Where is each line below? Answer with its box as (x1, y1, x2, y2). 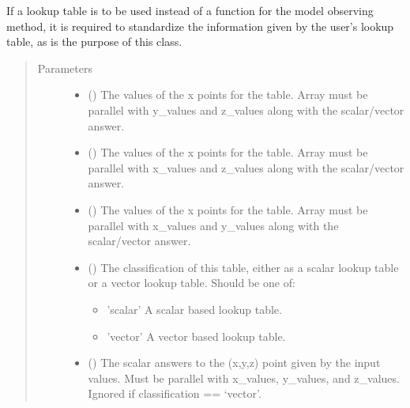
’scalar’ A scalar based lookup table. (107, 300, 282, 317)
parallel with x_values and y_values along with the (88, 217, 339, 233)
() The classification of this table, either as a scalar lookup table (88, 259, 399, 275)
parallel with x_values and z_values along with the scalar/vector (88, 159, 404, 176)
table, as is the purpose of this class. (6, 33, 182, 50)
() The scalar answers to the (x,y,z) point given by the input (88, 354, 381, 371)
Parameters (37, 59, 92, 76)
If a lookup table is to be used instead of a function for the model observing (6, 2, 374, 18)
